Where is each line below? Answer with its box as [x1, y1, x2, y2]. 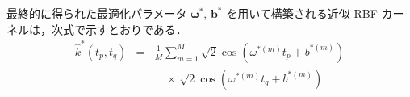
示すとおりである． [85, 20, 187, 37]
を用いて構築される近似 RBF [226, 5, 378, 21]
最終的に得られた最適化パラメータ [6, 5, 187, 21]
